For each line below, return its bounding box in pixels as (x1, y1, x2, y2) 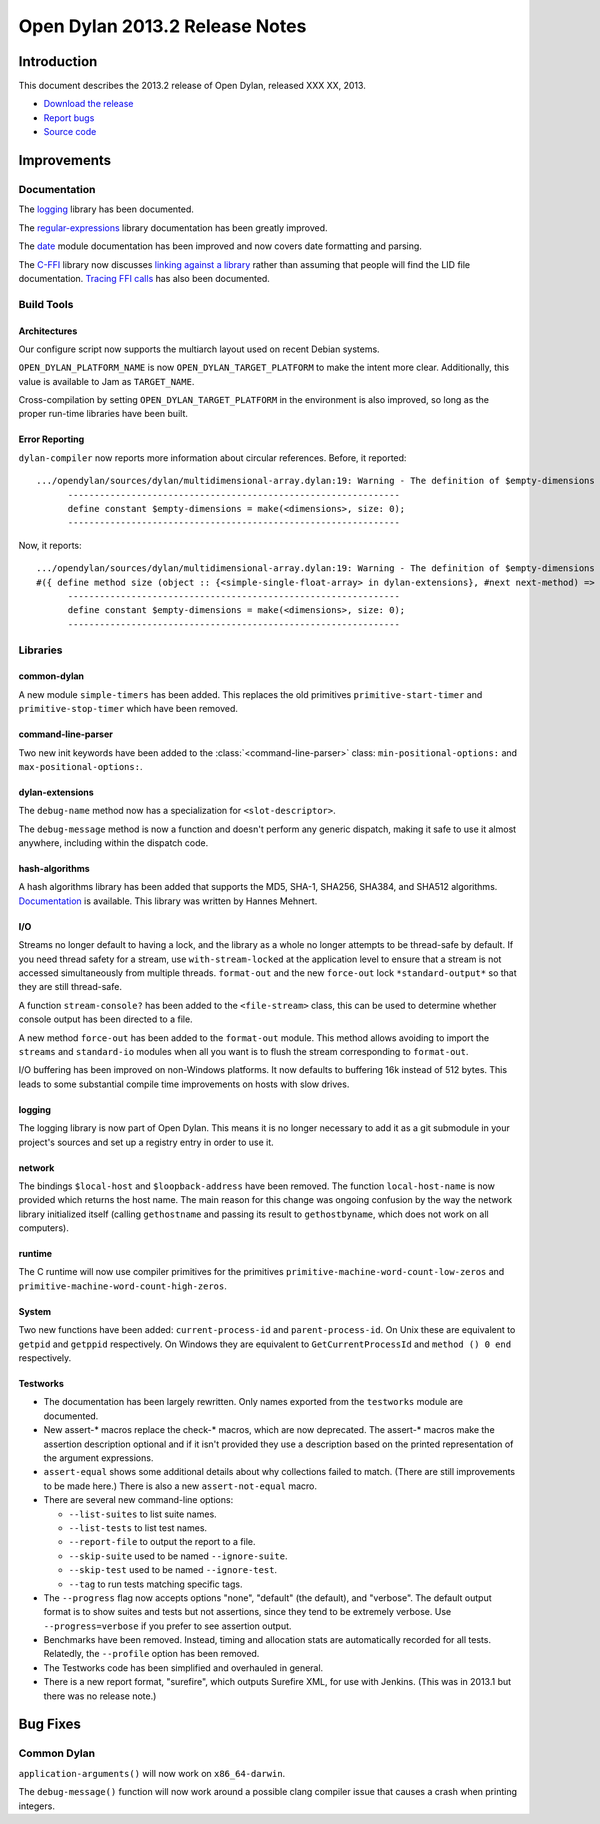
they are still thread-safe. (18, 981, 122, 993)
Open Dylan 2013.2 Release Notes (18, 15, 307, 37)
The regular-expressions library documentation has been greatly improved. (18, 221, 329, 234)
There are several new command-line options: (43, 1494, 234, 1506)
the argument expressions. (43, 1452, 154, 1464)
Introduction (18, 53, 98, 70)
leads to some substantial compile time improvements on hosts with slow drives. (18, 1078, 350, 1090)
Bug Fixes (18, 1716, 82, 1733)
